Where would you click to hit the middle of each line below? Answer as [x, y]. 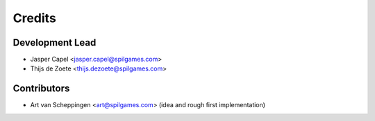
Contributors [41, 89]
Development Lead [55, 43]
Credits [35, 18]
